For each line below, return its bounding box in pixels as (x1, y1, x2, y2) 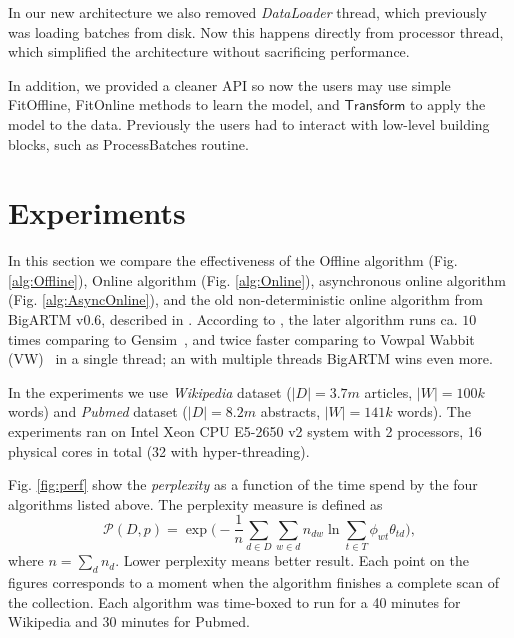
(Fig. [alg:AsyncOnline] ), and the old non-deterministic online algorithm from (8, 289, 483, 310)
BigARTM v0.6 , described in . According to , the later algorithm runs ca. (8, 309, 458, 330)
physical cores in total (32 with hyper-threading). (8, 440, 310, 461)
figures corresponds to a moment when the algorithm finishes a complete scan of (8, 572, 499, 592)
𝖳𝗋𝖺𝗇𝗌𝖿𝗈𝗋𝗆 (344, 99, 406, 114)
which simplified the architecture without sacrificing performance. (8, 41, 410, 62)
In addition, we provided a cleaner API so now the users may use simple (8, 74, 451, 95)
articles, (364, 381, 413, 402)
